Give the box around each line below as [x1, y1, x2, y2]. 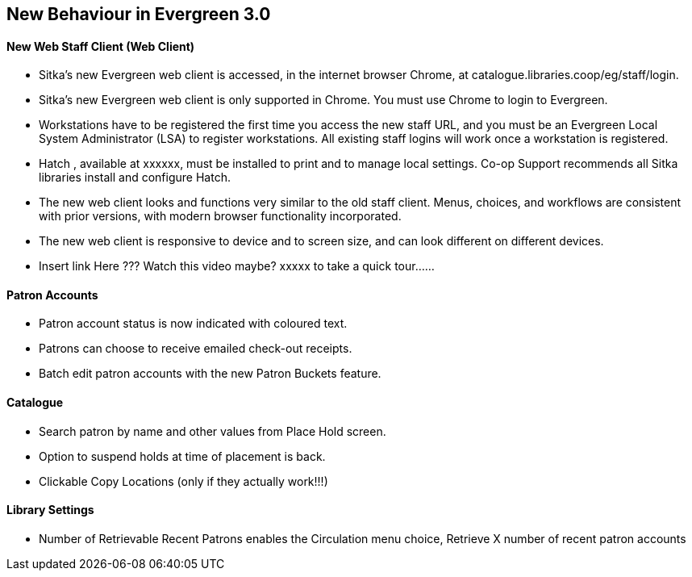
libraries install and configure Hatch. [39, 170, 231, 185]
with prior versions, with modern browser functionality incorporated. [39, 209, 402, 224]
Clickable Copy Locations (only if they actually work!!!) [39, 474, 328, 488]
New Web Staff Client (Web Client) [6, 39, 195, 53]
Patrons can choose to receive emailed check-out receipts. [39, 341, 352, 356]
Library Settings [6, 503, 94, 517]
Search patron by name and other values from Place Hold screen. [39, 424, 386, 438]
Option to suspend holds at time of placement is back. [39, 449, 326, 463]
